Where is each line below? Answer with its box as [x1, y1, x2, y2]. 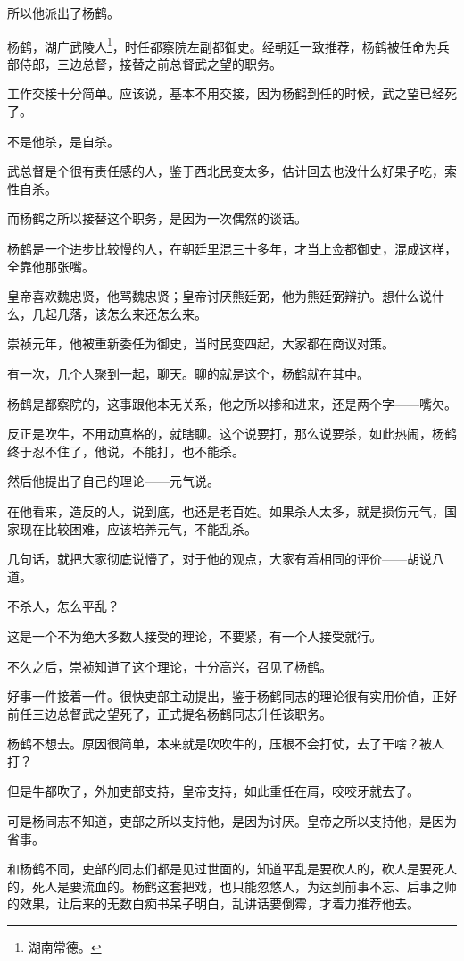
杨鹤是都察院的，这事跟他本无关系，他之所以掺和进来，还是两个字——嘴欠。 [7, 394, 457, 413]
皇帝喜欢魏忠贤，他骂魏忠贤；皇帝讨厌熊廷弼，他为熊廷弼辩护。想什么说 [7, 287, 432, 305]
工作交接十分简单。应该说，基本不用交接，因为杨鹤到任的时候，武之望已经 [7, 84, 444, 103]
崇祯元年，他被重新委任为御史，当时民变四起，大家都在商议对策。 [7, 334, 394, 353]
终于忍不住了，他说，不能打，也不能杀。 [7, 441, 244, 460]
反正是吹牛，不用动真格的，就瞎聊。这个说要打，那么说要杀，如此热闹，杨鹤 [7, 424, 457, 443]
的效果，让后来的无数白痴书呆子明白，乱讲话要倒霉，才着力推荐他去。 [7, 894, 419, 913]
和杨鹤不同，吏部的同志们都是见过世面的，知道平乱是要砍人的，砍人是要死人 [7, 859, 457, 878]
